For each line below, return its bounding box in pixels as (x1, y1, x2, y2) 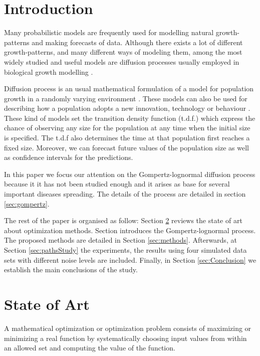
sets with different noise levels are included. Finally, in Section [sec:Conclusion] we (4, 254, 256, 265)
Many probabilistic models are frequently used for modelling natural (4, 27, 214, 38)
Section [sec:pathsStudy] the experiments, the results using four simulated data (4, 245, 247, 255)
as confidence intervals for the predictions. (4, 152, 133, 162)
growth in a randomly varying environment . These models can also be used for (4, 93, 247, 103)
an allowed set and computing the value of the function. (4, 342, 175, 353)
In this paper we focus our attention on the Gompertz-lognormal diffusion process (4, 168, 255, 179)
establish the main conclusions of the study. (4, 264, 138, 275)
